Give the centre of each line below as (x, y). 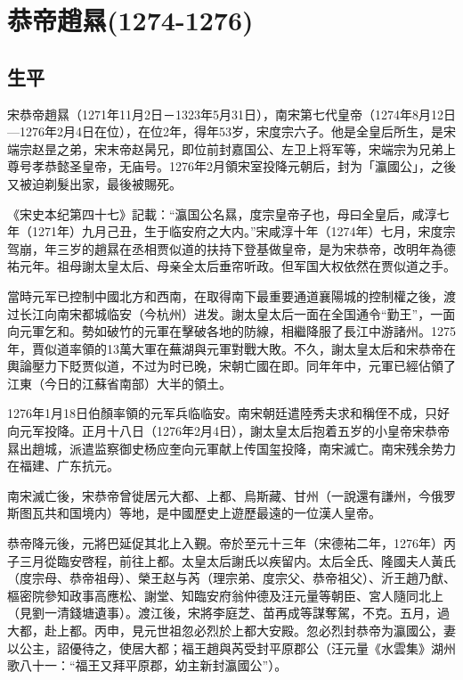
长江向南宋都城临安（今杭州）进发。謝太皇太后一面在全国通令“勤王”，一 (231, 313)
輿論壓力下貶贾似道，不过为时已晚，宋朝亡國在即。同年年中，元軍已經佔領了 (231, 366)
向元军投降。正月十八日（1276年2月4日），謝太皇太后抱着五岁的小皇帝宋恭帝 (228, 431)
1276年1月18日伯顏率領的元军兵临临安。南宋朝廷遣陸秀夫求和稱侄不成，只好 (228, 413)
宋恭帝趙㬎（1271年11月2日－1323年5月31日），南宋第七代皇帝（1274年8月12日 (231, 114)
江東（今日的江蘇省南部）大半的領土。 (119, 383)
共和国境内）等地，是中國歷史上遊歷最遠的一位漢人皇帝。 (212, 513)
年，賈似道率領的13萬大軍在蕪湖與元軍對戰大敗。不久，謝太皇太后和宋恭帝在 (231, 348)
